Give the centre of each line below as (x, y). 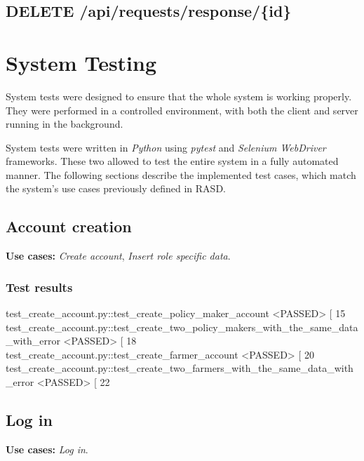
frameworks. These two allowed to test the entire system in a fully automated (172, 161)
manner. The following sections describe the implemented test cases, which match (181, 174)
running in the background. (65, 124)
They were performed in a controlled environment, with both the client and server (182, 110)
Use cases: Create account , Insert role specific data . (118, 256)
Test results (39, 287)
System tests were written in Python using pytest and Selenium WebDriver (166, 147)
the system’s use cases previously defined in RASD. (116, 188)
